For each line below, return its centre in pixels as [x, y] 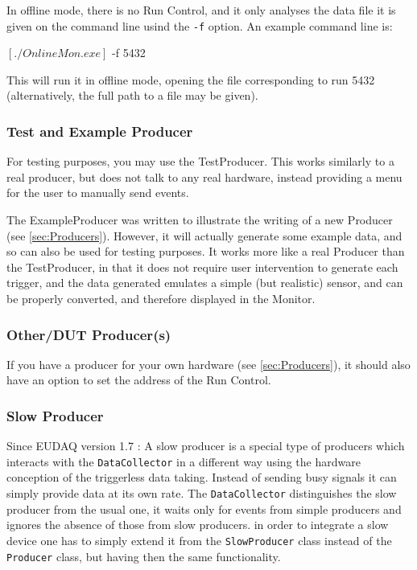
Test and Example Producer [100, 131]
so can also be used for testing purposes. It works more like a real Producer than [206, 251]
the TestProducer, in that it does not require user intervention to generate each [202, 267]
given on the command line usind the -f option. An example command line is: [200, 25]
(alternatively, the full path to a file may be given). [132, 95]
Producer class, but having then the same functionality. [144, 556]
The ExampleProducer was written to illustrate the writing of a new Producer [200, 220]
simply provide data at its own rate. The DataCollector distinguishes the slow [202, 493]
